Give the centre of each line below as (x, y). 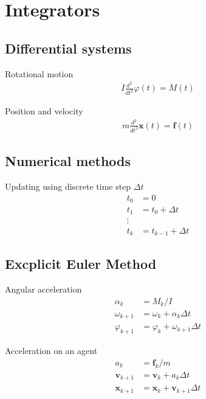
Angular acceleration (43, 289)
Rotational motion (39, 73)
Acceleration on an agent (51, 351)
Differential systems (68, 48)
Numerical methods (68, 161)
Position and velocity (44, 111)
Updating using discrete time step (68, 186)
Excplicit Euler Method (81, 264)
